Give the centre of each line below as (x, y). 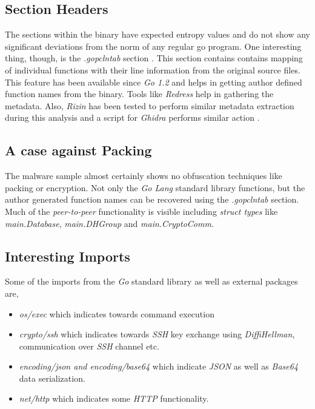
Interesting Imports (68, 256)
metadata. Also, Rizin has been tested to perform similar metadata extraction (150, 105)
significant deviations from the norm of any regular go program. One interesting (153, 46)
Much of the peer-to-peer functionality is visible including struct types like (141, 211)
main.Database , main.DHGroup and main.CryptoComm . (109, 223)
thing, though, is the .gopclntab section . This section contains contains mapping (154, 58)
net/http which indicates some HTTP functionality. (114, 398)
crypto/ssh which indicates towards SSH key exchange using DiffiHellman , (157, 334)
